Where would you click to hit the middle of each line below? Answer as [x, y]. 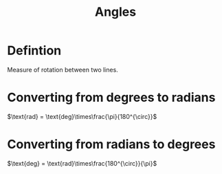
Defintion [34, 51]
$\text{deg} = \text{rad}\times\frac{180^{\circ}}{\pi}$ [82, 163]
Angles [115, 12]
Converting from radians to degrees [111, 144]
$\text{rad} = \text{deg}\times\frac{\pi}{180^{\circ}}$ [82, 116]
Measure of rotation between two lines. [63, 69]
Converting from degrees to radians [111, 98]
